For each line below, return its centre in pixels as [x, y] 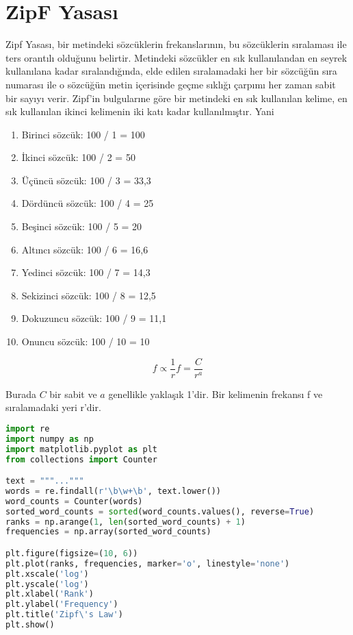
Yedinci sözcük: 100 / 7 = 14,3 [86, 272]
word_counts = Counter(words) [74, 501]
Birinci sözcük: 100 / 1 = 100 [83, 134]
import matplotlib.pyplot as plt [81, 449]
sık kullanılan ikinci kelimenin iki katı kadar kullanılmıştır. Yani [140, 111]
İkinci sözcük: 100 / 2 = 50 [78, 157]
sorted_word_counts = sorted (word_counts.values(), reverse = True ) [160, 511]
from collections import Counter [81, 459]
